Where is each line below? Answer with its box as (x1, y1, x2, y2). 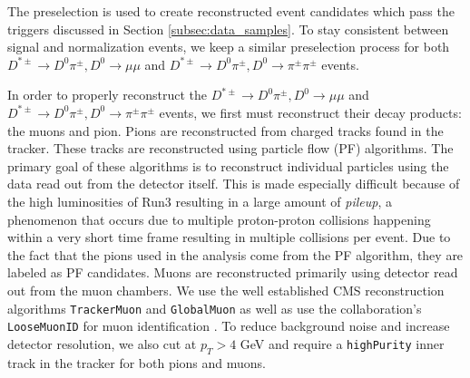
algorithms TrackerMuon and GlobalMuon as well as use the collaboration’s (7, 298, 422, 317)
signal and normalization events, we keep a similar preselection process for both (7, 37, 450, 56)
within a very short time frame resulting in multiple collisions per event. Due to (7, 228, 451, 247)
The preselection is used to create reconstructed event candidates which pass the (7, 2, 455, 20)
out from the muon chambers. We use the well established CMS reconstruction (7, 280, 445, 299)
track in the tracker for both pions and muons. (7, 353, 266, 372)
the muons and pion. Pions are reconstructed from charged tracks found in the (7, 121, 444, 140)
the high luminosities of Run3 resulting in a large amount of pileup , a (7, 191, 393, 210)
